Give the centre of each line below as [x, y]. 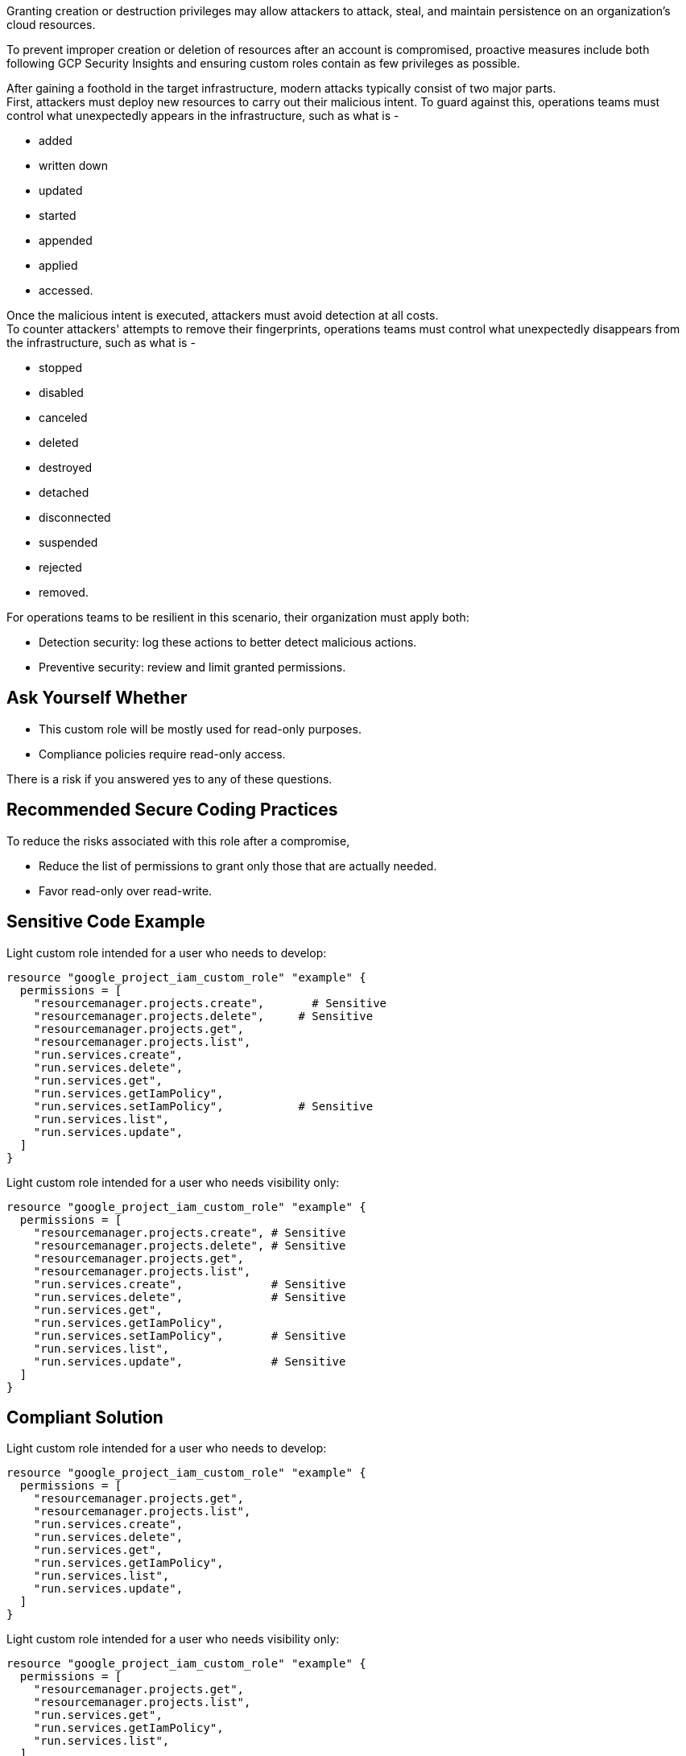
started [58, 215]
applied [58, 265]
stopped [61, 368]
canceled [63, 417]
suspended [68, 542]
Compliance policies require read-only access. [162, 754]
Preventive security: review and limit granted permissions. [192, 667]
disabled [61, 393]
